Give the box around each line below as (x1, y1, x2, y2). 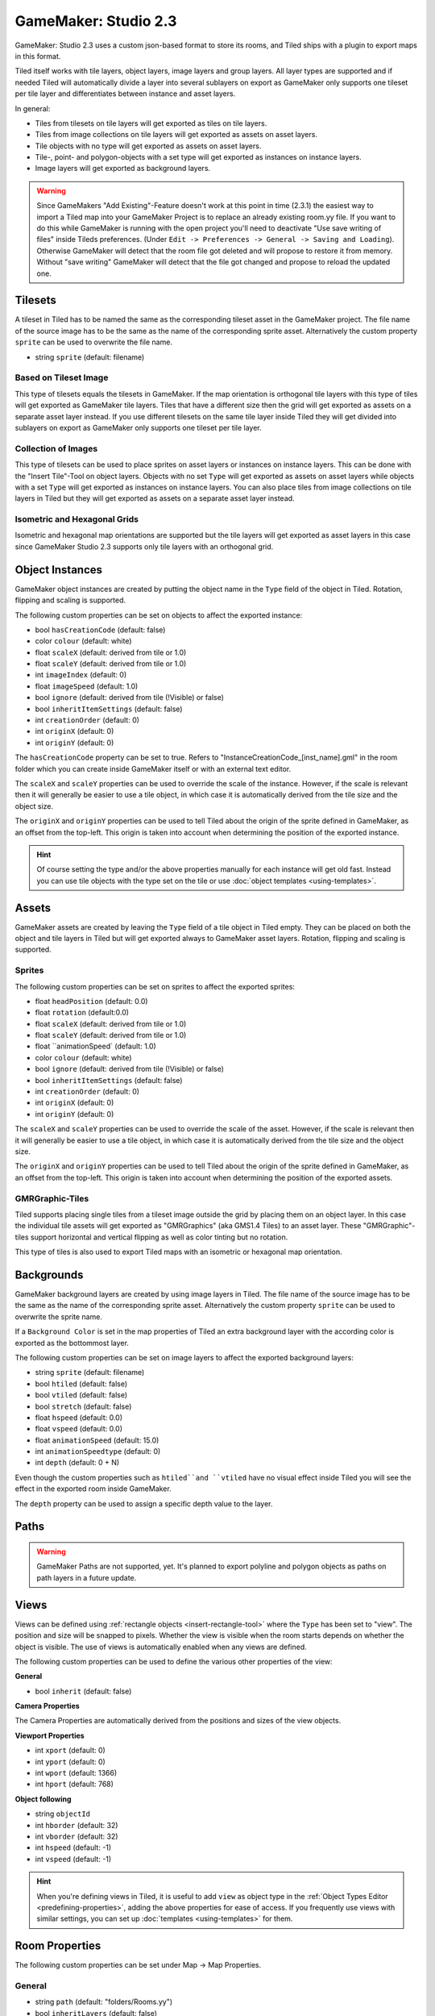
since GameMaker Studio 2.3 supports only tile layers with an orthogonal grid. (14, 541, 274, 552)
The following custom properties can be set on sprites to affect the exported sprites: (14, 981, 296, 991)
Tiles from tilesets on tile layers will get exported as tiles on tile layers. (35, 118, 267, 128)
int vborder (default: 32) (35, 1831, 118, 1841)
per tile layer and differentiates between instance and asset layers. (14, 89, 236, 98)
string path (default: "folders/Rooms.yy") (35, 1997, 173, 2007)
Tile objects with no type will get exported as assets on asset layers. (35, 141, 262, 151)
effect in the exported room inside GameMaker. (14, 1484, 172, 1493)
